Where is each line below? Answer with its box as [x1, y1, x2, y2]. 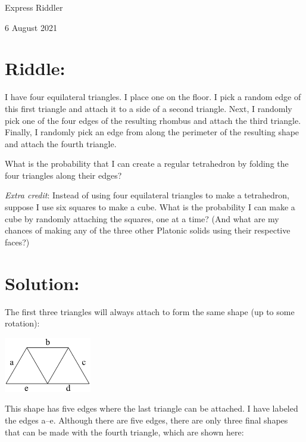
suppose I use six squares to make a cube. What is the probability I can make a [5, 201, 295, 213]
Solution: [5, 270, 80, 295]
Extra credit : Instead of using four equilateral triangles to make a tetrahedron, [5, 189, 289, 201]
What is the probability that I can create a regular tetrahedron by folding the [5, 157, 289, 170]
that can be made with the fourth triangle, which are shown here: [5, 425, 244, 438]
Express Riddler [5, 1, 63, 13]
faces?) [5, 235, 30, 248]
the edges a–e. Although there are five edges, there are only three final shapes [5, 414, 288, 427]
